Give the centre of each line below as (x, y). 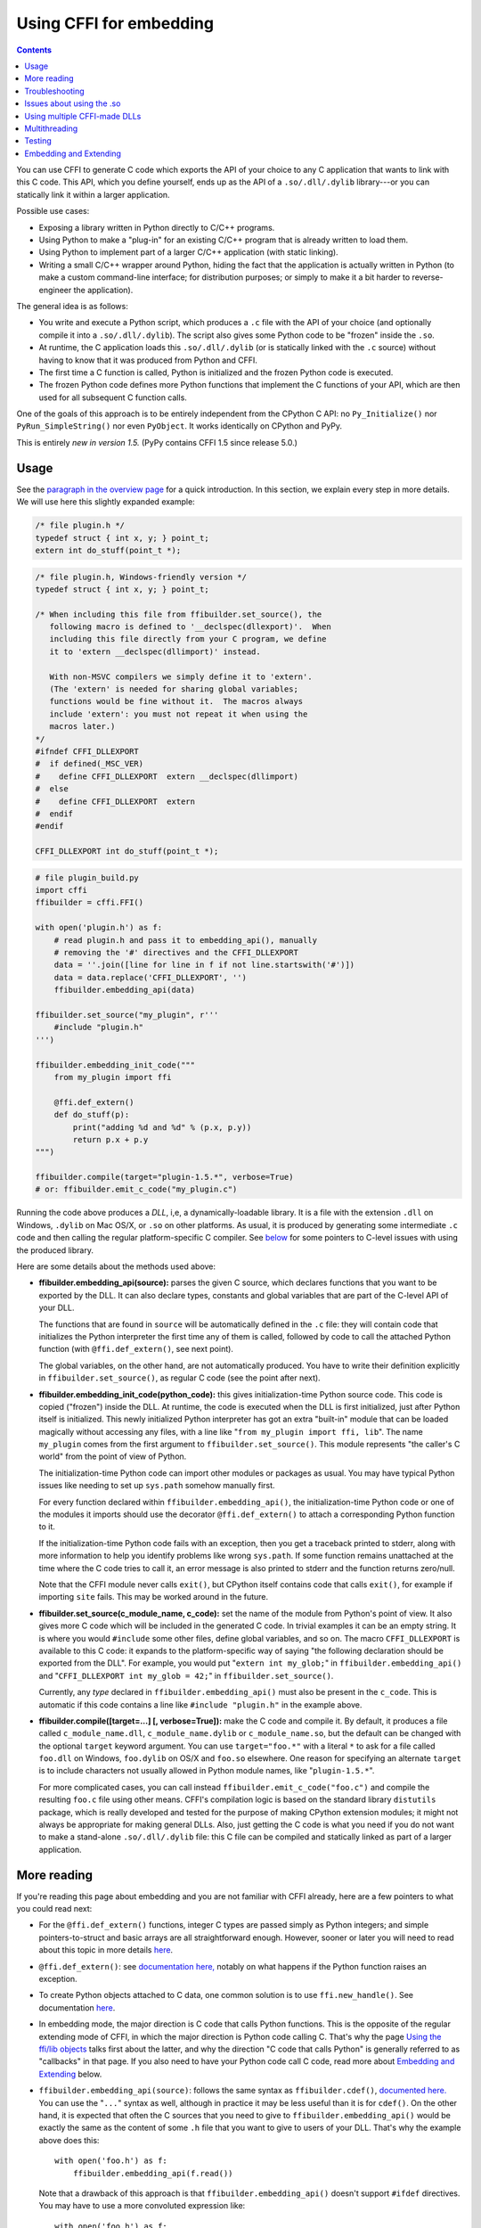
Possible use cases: (53, 211)
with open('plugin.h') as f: (99, 928)
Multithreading (51, 128)
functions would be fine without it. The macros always (176, 701)
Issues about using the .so (73, 103)
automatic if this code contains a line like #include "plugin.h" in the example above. (200, 1704)
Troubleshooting (54, 91)
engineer (55, 290)
